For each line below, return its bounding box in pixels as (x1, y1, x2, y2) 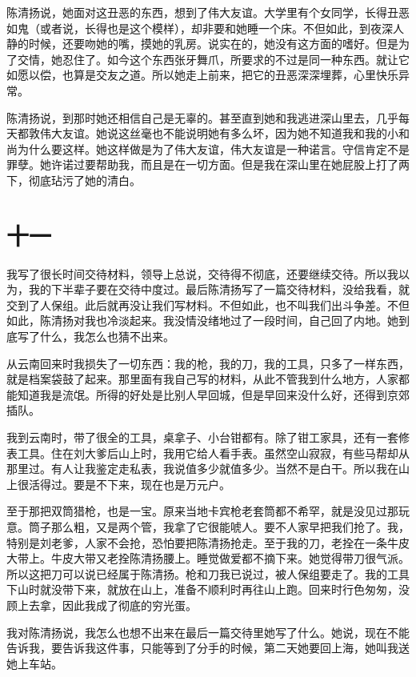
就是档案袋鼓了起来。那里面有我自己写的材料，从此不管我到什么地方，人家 (6, 371, 398, 387)
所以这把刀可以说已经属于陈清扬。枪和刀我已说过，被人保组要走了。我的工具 (6, 565, 410, 582)
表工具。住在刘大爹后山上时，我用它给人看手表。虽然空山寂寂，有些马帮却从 (6, 444, 410, 461)
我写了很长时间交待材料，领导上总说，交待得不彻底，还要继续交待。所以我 (6, 265, 398, 282)
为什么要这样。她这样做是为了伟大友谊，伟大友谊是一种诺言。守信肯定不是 (17, 140, 410, 157)
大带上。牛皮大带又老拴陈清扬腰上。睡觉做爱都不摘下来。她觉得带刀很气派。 (6, 550, 410, 567)
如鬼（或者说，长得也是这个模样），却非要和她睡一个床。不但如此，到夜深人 (6, 19, 404, 36)
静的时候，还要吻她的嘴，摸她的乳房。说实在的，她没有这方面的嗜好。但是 (6, 35, 398, 52)
